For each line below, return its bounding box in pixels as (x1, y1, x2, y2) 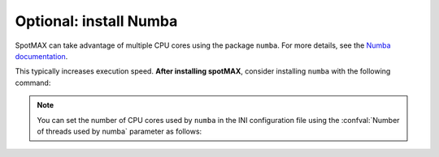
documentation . (15, 51, 68, 61)
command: (15, 78, 51, 87)
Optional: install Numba (15, 12, 178, 30)
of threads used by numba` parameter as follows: (37, 126, 202, 136)
